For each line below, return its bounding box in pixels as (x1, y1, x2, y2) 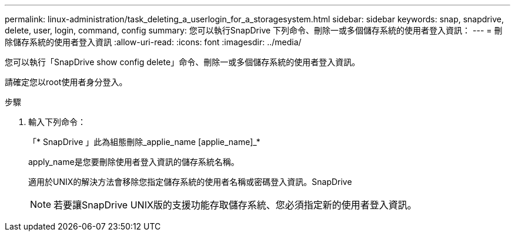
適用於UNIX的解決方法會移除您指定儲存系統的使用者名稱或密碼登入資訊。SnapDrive (28, 177, 352, 187)
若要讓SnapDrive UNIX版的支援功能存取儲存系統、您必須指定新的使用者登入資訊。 (53, 199, 417, 211)
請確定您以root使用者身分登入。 (5, 77, 128, 87)
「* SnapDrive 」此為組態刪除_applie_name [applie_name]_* (28, 137, 260, 147)
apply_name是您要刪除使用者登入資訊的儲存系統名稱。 (28, 157, 239, 167)
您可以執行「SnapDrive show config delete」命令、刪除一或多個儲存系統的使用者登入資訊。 (5, 57, 360, 67)
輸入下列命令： (28, 117, 86, 127)
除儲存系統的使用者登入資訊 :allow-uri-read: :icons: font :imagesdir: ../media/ (5, 37, 302, 47)
